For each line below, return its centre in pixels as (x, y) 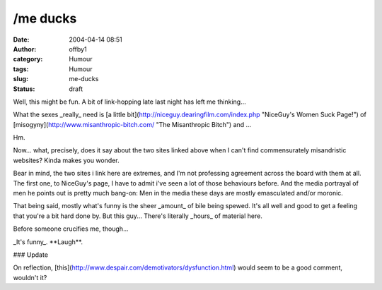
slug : (21, 79)
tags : (21, 69)
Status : (24, 89)
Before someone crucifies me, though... (71, 229)
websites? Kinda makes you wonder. (66, 160)
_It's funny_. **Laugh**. (48, 242)
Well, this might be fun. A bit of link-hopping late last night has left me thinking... (130, 102)
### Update (31, 255)
